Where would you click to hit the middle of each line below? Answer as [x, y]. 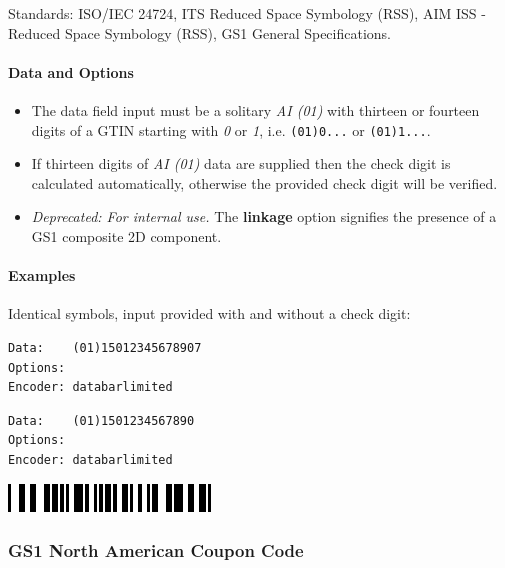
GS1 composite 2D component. [126, 236]
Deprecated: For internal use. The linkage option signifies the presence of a [264, 216]
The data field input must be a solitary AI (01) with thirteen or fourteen [255, 109]
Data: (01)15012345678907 [105, 348]
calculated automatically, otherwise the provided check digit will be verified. [264, 182]
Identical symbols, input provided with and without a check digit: [209, 313]
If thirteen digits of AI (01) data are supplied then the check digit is [241, 163]
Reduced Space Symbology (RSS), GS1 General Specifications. [200, 32]
